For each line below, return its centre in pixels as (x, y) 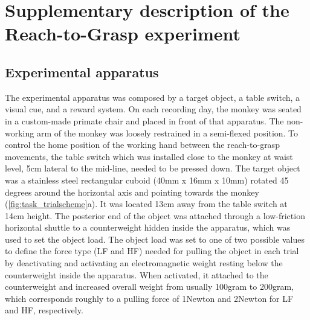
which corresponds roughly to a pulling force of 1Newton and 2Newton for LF (149, 298)
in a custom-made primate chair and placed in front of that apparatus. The (144, 120)
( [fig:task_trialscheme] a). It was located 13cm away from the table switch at (146, 204)
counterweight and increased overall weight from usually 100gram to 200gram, (149, 286)
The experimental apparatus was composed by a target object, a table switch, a (153, 97)
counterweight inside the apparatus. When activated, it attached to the (137, 274)
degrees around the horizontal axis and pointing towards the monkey (132, 192)
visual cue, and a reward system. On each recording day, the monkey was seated (153, 109)
